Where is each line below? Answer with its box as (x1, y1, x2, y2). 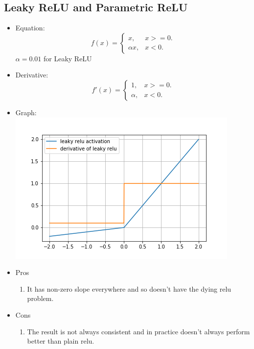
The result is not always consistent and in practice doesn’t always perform (27, 326, 250, 336)
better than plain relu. (27, 336, 94, 346)
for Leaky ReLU (43, 53, 92, 63)
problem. (27, 293, 54, 303)
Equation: (15, 23, 45, 33)
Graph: (15, 107, 37, 117)
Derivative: (15, 70, 48, 80)
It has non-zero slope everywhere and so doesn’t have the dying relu (27, 283, 231, 294)
